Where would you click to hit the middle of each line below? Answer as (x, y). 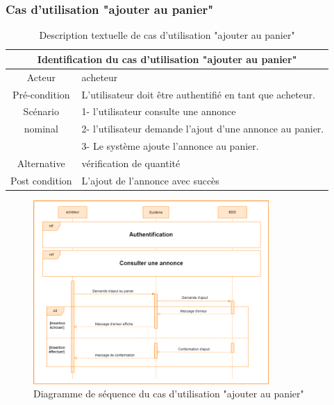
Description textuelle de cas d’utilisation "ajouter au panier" (167, 35)
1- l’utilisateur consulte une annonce (159, 111)
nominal (41, 129)
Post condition (41, 180)
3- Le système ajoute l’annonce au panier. (170, 146)
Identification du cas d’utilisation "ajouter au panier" (167, 59)
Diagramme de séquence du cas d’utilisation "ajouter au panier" (169, 394)
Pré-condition (41, 94)
